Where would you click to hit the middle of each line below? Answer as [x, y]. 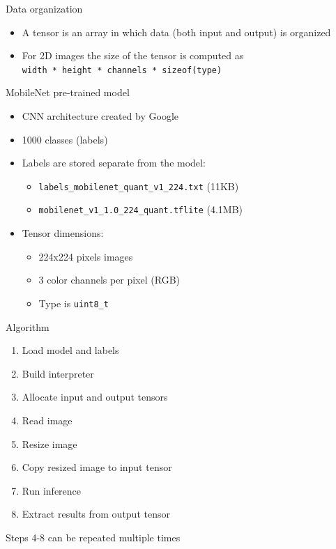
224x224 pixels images [86, 256]
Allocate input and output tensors [95, 397]
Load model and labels [70, 350]
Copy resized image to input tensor [97, 467]
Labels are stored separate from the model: [114, 163]
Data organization [44, 8]
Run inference [52, 490]
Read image [47, 420]
